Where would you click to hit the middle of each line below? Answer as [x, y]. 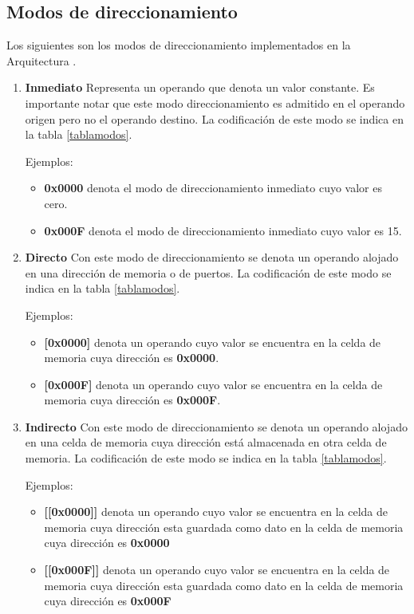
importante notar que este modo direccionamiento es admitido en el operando [215, 102]
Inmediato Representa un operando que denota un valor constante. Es [200, 87]
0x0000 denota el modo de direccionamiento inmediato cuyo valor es [213, 188]
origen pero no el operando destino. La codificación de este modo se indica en [214, 118]
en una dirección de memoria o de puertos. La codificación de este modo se [208, 272]
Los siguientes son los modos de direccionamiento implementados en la [179, 45]
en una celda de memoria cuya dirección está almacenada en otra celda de [206, 442]
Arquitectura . [41, 60]
